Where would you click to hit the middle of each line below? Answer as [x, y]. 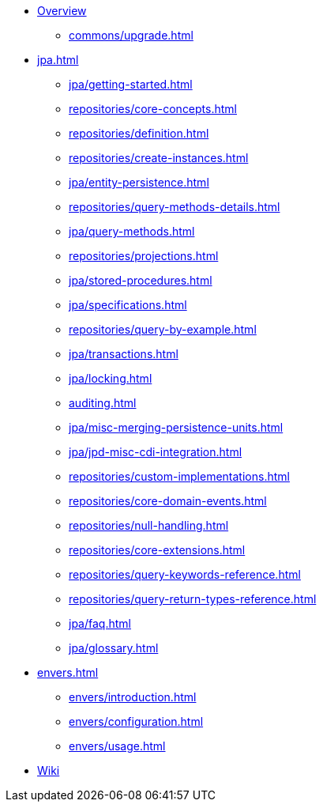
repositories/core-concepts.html [153, 109]
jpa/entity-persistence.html [139, 182]
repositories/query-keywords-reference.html [185, 574]
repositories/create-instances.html [159, 158]
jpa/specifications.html [128, 305]
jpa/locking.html [111, 378]
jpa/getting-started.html [131, 84]
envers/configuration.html [136, 721]
